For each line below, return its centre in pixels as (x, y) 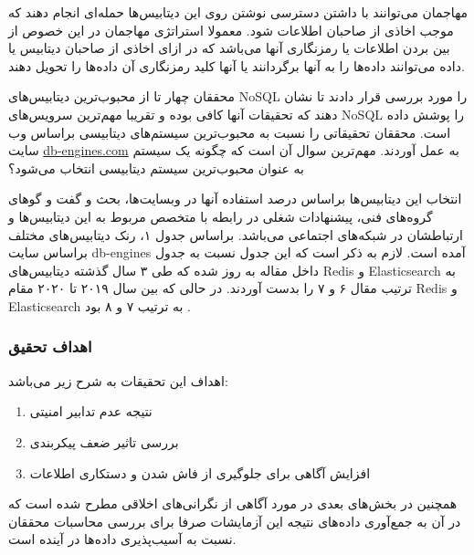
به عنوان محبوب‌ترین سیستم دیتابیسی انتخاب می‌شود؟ (156, 168)
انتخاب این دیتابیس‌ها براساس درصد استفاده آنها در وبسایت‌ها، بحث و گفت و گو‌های (235, 199)
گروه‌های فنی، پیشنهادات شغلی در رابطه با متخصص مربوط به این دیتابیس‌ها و (221, 216)
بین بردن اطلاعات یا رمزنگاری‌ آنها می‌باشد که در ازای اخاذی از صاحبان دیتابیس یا (229, 48)
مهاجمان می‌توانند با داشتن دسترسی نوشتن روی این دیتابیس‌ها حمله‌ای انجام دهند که (238, 12)
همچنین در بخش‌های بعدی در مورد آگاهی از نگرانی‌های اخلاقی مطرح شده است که (233, 503)
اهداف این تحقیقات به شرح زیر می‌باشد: (118, 380)
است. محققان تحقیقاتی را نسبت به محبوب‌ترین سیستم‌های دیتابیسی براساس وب (230, 132)
